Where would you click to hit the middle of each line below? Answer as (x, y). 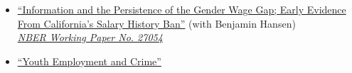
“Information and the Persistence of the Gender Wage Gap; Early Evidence (182, 9)
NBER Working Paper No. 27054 (90, 37)
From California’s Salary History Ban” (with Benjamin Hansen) (156, 23)
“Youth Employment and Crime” (89, 61)
